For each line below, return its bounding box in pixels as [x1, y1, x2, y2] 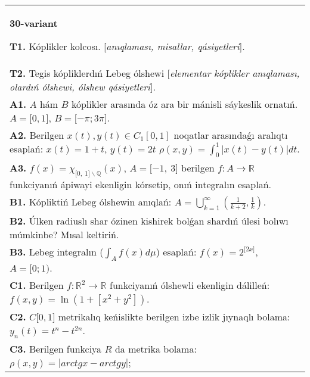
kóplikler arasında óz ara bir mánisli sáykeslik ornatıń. [71, 97, 298, 111]
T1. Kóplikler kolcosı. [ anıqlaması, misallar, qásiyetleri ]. [10, 39, 245, 53]
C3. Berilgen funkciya [10, 341, 102, 356]
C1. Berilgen [10, 278, 64, 292]
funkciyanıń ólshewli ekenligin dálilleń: [109, 278, 270, 292]
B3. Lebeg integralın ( [10, 245, 104, 259]
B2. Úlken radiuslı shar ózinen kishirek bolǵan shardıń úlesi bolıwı [10, 214, 289, 228]
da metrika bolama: [114, 341, 197, 356]
